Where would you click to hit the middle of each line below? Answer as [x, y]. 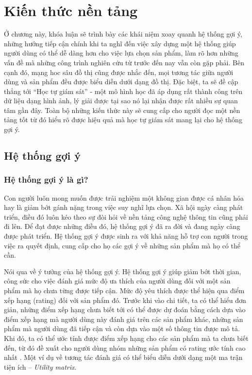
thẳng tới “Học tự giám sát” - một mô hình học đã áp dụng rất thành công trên [123, 91]
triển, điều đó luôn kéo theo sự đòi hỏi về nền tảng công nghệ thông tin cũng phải [126, 216]
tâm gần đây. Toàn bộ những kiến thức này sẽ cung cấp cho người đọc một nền [122, 110]
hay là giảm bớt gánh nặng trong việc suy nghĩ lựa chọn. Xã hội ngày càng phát [124, 207]
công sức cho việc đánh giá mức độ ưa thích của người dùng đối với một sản [117, 281]
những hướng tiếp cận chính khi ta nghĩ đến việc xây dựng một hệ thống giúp [120, 43]
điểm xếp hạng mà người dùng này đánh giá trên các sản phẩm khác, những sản [124, 319]
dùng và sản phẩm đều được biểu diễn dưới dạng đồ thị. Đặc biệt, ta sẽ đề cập [121, 82]
